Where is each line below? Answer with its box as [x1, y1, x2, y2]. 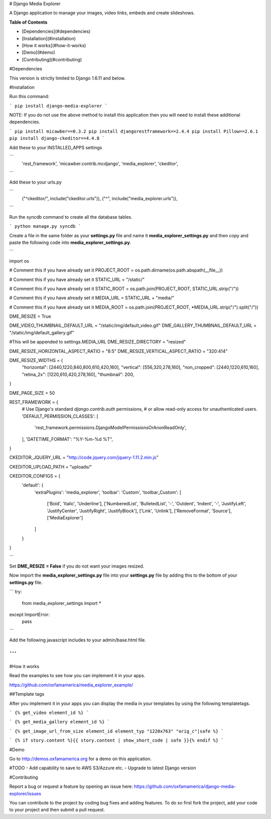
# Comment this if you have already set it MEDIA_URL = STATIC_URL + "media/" [9, 295, 174, 301]
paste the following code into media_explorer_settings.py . [9, 239, 131, 245]
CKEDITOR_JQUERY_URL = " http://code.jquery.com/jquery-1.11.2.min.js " [9, 454, 159, 461]
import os [9, 258, 30, 264]
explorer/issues [9, 790, 41, 796]
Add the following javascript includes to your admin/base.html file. [9, 637, 147, 643]
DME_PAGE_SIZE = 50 [9, 390, 55, 396]
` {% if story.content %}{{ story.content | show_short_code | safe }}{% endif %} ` [9, 738, 224, 744]
